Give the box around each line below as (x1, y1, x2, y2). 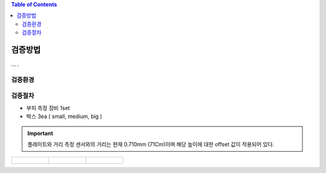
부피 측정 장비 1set (26, 104, 70, 111)
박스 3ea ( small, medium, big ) (26, 113, 103, 120)
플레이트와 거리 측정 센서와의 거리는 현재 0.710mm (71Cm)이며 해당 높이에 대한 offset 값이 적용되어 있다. (27, 140, 275, 148)
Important (27, 129, 54, 137)
